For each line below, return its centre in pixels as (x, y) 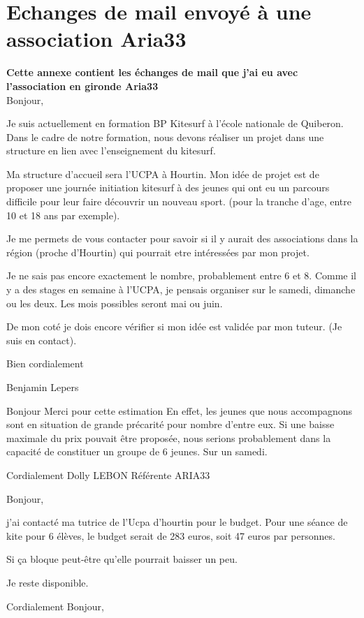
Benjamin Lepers (43, 387)
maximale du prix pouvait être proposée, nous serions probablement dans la (169, 437)
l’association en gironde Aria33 (82, 86)
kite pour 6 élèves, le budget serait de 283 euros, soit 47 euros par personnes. (171, 535)
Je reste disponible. (48, 582)
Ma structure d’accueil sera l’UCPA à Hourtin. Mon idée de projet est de (163, 174)
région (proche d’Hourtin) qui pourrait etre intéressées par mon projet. (158, 252)
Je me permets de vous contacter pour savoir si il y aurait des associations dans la (182, 238)
